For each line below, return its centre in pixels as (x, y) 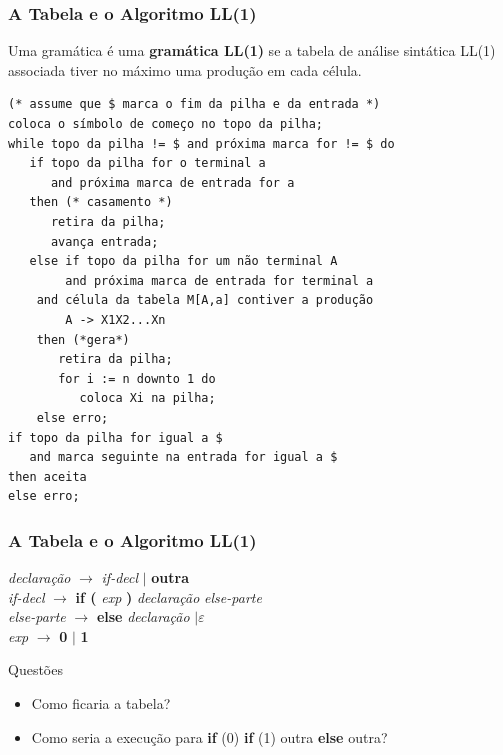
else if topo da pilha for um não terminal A (183, 261)
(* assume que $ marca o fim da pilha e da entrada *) (194, 104)
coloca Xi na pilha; (147, 398)
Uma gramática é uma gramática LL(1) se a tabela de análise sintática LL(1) (252, 50)
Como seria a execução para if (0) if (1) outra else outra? (209, 736)
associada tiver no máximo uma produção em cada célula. (185, 69)
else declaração (143, 616)
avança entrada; (104, 241)
